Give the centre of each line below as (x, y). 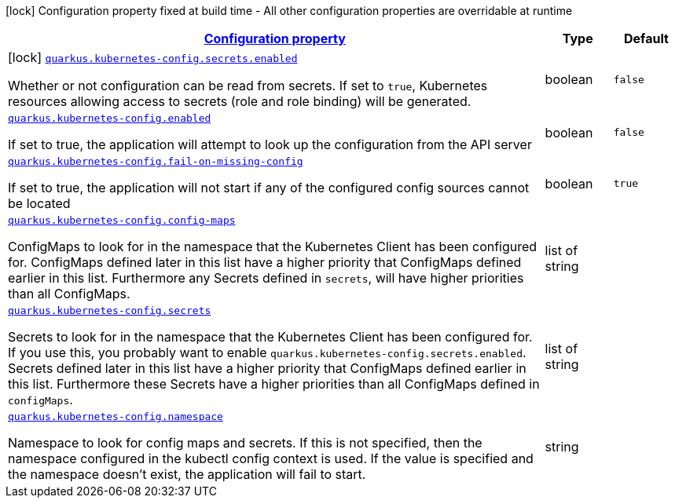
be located (39, 203)
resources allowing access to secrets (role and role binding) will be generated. (240, 101)
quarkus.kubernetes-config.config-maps (122, 220)
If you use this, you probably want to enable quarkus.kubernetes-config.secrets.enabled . (267, 352)
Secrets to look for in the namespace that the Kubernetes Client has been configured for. (270, 337)
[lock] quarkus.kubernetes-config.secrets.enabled (153, 57)
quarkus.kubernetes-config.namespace (116, 416)
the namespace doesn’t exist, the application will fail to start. (187, 474)
